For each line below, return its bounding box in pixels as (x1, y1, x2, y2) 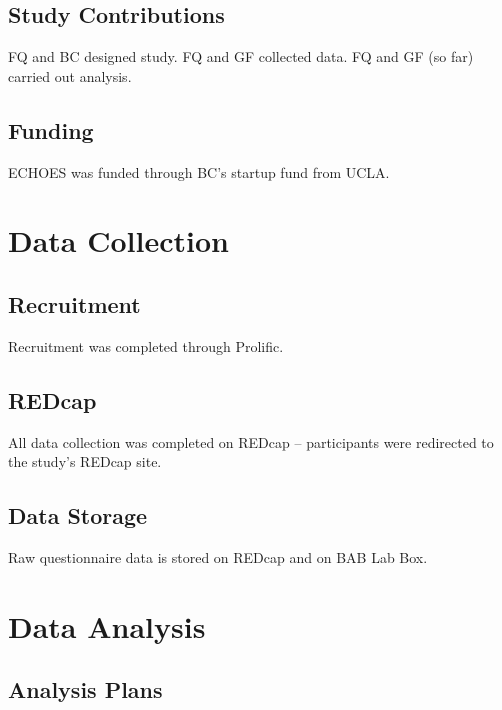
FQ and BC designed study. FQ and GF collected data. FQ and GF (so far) (8, 46, 474, 67)
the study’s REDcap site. (8, 451, 162, 472)
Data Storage (8, 500, 148, 531)
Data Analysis (8, 605, 206, 646)
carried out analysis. (8, 65, 132, 86)
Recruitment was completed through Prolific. (8, 335, 284, 356)
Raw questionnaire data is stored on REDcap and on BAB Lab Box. (8, 546, 428, 567)
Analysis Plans (8, 674, 163, 705)
